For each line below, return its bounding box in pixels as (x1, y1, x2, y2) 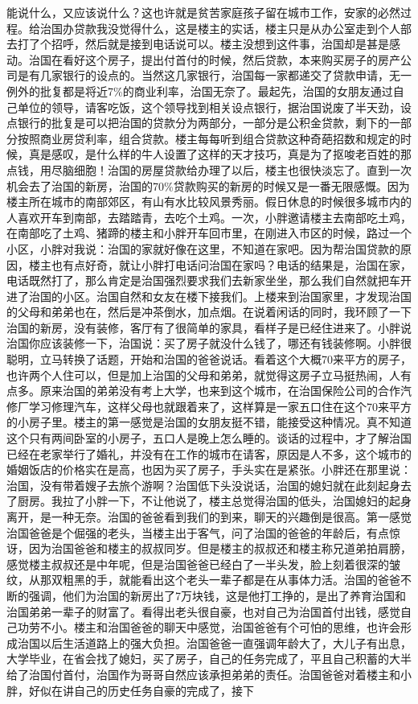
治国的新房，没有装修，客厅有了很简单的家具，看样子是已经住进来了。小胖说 (6, 319, 412, 336)
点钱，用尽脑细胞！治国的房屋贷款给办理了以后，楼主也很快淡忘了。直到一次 (6, 161, 412, 178)
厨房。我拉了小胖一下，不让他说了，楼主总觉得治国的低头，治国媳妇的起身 (17, 492, 412, 509)
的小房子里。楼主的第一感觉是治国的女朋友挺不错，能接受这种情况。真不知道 (6, 414, 412, 430)
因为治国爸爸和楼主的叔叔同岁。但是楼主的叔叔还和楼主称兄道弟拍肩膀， (28, 540, 412, 557)
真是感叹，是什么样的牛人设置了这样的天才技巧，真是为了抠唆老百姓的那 (28, 146, 412, 163)
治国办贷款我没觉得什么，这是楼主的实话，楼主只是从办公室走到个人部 (39, 19, 412, 36)
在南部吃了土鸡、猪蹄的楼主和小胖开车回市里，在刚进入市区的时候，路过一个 (6, 224, 412, 241)
